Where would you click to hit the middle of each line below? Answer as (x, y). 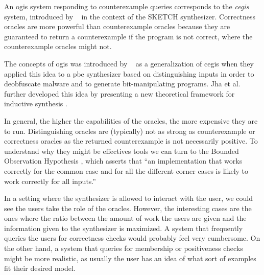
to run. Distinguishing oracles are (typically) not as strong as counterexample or (130, 131)
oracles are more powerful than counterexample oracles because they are (117, 26)
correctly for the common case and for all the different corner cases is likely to (126, 170)
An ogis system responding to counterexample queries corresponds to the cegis (127, 6)
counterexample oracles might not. (58, 46)
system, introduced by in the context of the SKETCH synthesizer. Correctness (130, 16)
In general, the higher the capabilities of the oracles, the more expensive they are (131, 120)
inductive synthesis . (36, 104)
